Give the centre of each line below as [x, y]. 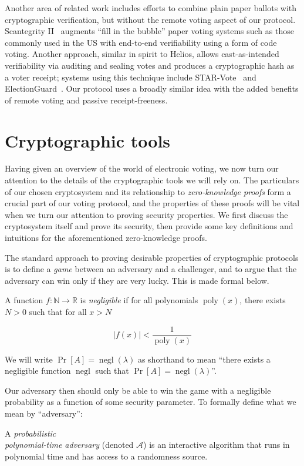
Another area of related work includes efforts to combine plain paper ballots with [151, 8]
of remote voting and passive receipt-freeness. [86, 100]
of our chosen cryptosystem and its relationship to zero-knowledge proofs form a [148, 191]
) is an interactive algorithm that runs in [217, 445]
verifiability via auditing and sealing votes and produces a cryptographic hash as [150, 65]
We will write [29, 359]
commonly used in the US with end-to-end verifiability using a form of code [141, 42]
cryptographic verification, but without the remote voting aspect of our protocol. [150, 19]
